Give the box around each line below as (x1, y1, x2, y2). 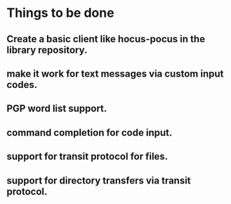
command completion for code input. (6, 127, 173, 139)
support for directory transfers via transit (6, 174, 191, 186)
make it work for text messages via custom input (6, 68, 224, 79)
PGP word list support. (6, 103, 107, 115)
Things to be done (6, 5, 114, 21)
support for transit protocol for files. (6, 151, 169, 162)
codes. (6, 79, 38, 91)
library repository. (6, 44, 88, 56)
